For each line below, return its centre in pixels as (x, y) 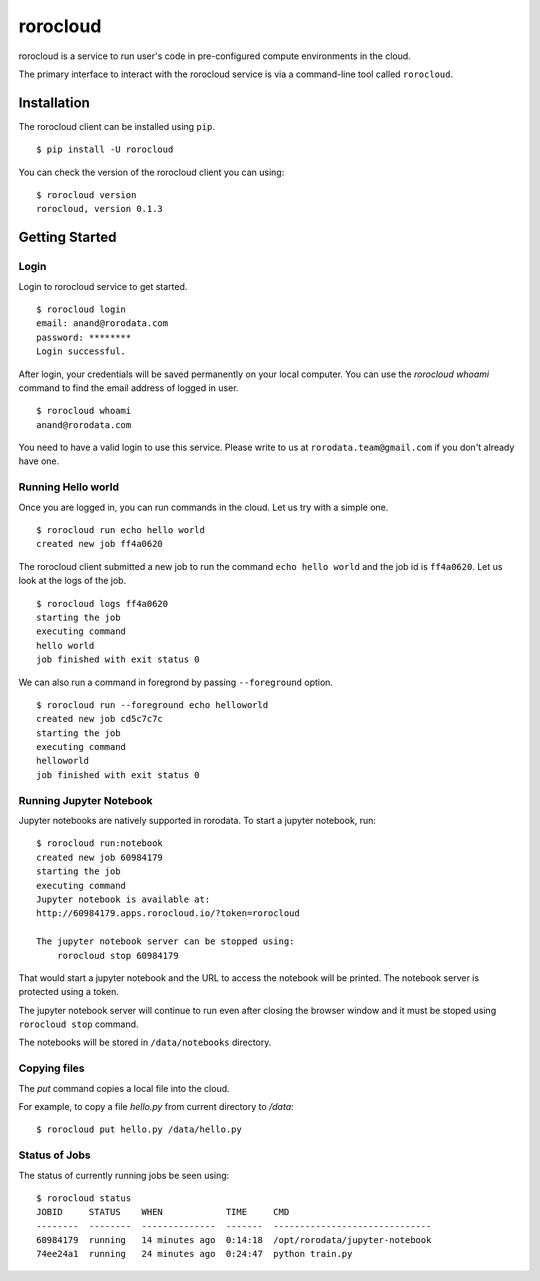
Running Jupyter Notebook (86, 800)
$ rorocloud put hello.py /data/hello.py (139, 1129)
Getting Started (67, 237)
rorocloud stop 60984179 (117, 955)
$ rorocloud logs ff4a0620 (102, 603)
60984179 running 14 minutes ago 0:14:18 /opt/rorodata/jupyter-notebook (234, 1240)
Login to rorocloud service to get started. (103, 286)
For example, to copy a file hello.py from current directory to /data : (156, 1106)
